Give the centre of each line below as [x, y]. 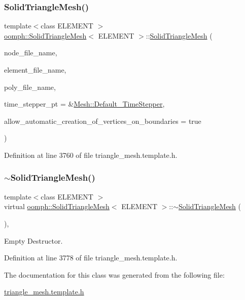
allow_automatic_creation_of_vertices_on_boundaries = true [103, 121]
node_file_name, [31, 53]
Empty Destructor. [33, 240]
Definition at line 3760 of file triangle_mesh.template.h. [91, 155]
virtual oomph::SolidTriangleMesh [57, 206]
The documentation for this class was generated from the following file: [114, 274]
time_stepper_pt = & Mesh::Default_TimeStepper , [84, 104]
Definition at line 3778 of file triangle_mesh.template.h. [91, 258]
